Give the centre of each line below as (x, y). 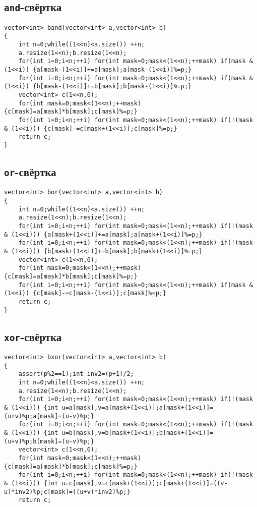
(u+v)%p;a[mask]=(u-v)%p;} (49, 416)
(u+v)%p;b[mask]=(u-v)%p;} (49, 441)
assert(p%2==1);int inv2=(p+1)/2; (76, 374)
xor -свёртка (33, 336)
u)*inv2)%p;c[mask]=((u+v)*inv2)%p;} (67, 492)
